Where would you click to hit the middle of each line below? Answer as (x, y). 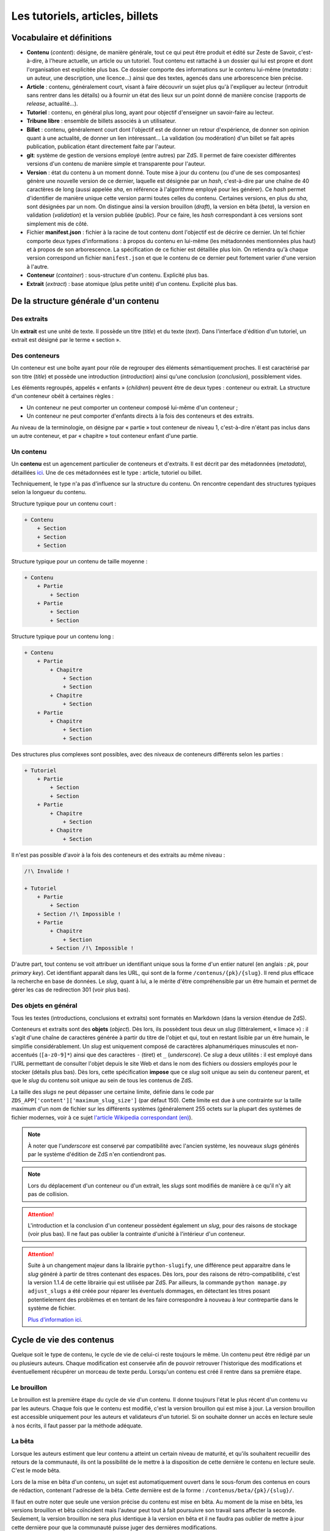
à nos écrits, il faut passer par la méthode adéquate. (77, 1425)
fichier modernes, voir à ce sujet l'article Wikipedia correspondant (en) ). (102, 1117)
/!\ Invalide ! (47, 871)
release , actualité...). (52, 103)
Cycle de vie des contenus (63, 1340)
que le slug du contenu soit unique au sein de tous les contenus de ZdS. (102, 1080)
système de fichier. (52, 1308)
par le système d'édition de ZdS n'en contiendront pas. (97, 1154)
